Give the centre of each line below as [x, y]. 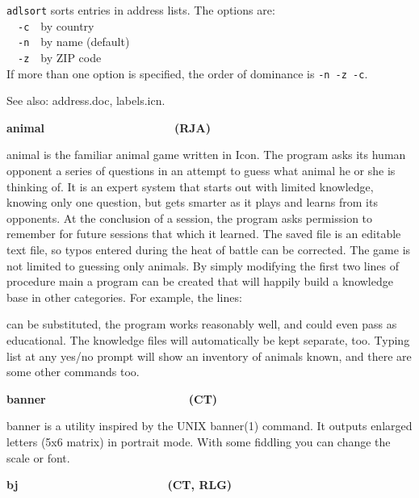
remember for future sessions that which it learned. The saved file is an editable [204, 234]
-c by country [56, 25]
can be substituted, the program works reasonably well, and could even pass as [202, 324]
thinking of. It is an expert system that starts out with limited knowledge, [190, 186]
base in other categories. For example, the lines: [124, 297]
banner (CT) [112, 398]
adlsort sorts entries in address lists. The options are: [141, 10]
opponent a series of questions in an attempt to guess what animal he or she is [201, 171]
